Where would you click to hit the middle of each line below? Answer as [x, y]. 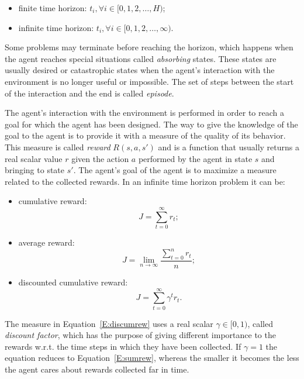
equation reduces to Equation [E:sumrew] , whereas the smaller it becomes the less [152, 358]
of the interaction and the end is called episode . [89, 93]
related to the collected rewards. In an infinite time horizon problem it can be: [145, 181]
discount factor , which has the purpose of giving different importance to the [140, 335]
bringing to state [35, 170]
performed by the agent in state [195, 158]
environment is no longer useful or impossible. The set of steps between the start [149, 81]
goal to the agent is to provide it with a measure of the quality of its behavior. [145, 135]
